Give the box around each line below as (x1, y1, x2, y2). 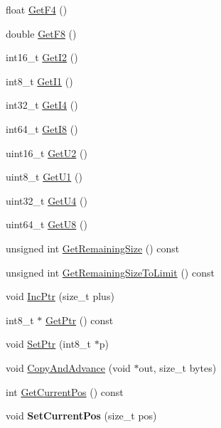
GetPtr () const (45, 312, 114, 327)
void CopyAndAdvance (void (6, 360, 131, 375)
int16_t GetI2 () (6, 50, 78, 65)
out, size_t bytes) (139, 360, 217, 375)
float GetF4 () (6, 2, 68, 16)
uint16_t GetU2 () (6, 145, 87, 160)
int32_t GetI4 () (6, 97, 78, 112)
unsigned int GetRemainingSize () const (6, 240, 180, 255)
